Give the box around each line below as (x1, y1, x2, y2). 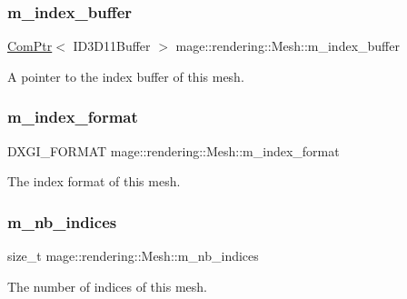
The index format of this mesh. (7, 172, 181, 191)
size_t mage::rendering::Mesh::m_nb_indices (7, 246, 259, 265)
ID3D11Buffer (73, 36, 151, 55)
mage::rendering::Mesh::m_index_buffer (175, 36, 400, 55)
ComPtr (7, 36, 53, 55)
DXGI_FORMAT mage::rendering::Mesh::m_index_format (7, 141, 340, 160)
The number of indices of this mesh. (7, 276, 207, 295)
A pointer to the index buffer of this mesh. (7, 66, 244, 85)
